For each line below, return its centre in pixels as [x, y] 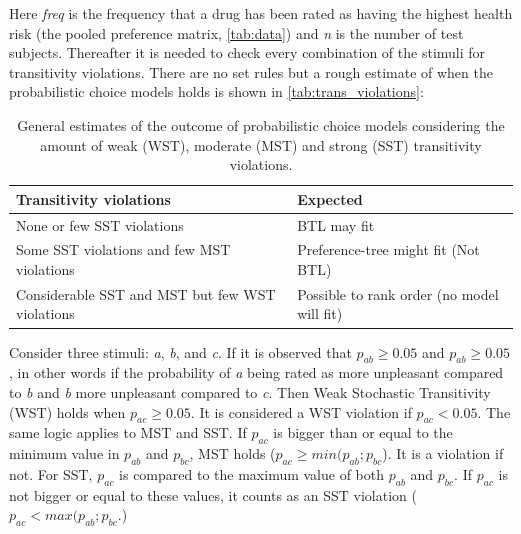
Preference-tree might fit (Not [388, 249]
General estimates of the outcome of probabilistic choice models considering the [261, 124]
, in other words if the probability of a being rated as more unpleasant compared [256, 372]
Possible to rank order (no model [398, 293]
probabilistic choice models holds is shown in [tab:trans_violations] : [216, 91]
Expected [330, 198]
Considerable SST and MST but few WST [146, 293]
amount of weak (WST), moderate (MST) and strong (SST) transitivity [261, 144]
